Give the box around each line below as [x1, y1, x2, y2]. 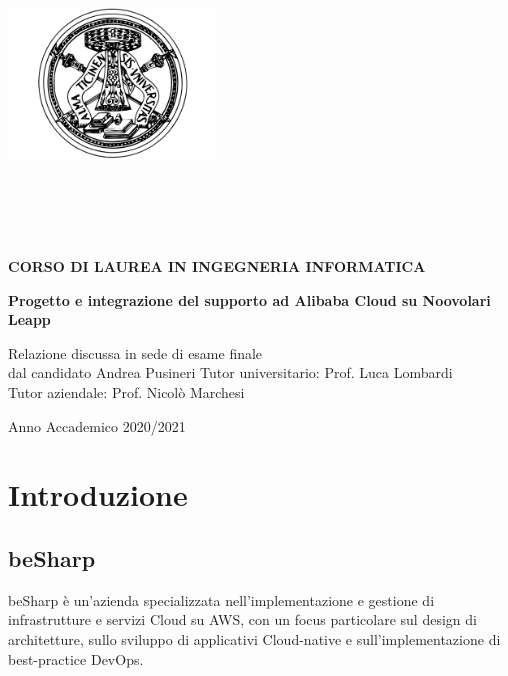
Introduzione [8, 474, 188, 515]
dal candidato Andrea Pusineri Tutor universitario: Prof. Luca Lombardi [8, 362, 453, 383]
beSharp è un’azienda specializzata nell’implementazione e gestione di [8, 589, 435, 610]
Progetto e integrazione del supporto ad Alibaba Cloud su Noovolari [8, 289, 491, 310]
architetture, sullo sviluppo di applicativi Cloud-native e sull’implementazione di [8, 628, 501, 649]
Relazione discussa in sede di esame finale [8, 342, 263, 363]
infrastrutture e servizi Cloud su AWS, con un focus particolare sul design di [8, 609, 477, 630]
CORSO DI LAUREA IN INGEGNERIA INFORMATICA [8, 256, 426, 276]
